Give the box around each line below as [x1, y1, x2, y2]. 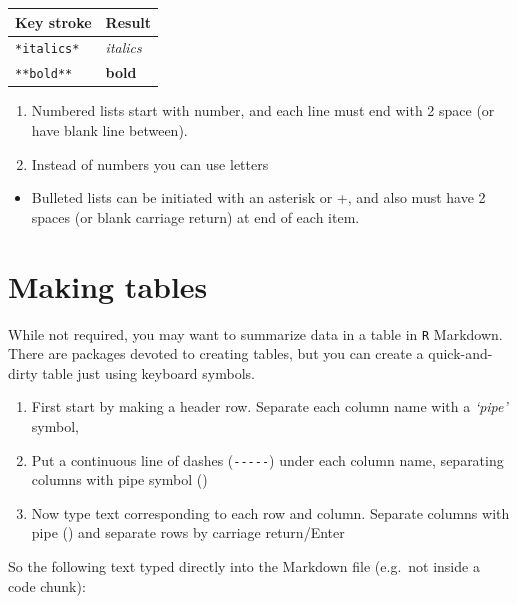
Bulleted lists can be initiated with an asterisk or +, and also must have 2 [31, 187, 486, 208]
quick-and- [428, 343, 493, 364]
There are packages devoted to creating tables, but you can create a [8, 343, 424, 364]
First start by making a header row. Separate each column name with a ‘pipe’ [31, 396, 508, 417]
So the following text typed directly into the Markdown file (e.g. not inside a [8, 555, 480, 576]
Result [105, 11, 152, 32]
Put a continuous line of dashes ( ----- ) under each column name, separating [31, 449, 504, 470]
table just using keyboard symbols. [42, 362, 255, 383]
